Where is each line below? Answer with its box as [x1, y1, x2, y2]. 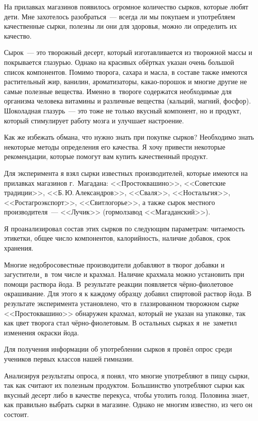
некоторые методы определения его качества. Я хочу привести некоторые [4, 141, 225, 152]
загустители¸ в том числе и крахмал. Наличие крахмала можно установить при [4, 269, 245, 279]
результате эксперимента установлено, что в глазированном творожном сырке [4, 298, 239, 309]
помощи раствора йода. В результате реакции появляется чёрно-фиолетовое [4, 278, 233, 289]
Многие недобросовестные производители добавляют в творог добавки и [4, 259, 225, 269]
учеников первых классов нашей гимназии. [4, 354, 134, 364]
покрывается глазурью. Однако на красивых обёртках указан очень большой [4, 56, 234, 67]
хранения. [4, 243, 34, 253]
